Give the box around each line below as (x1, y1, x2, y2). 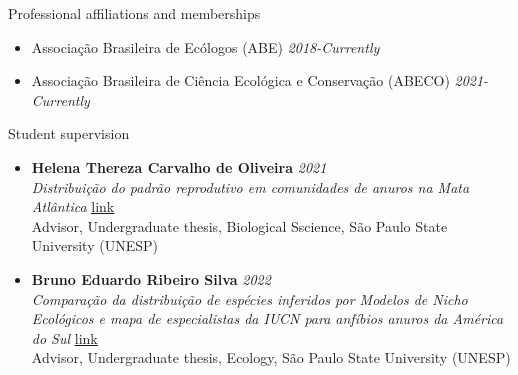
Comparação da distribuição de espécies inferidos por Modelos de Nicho (31, 288, 468, 309)
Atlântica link (31, 196, 115, 217)
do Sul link (31, 327, 98, 348)
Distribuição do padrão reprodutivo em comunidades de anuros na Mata (31, 176, 470, 197)
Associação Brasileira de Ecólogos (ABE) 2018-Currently (31, 36, 380, 57)
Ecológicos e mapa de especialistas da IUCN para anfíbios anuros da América (31, 308, 504, 329)
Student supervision (8, 123, 130, 144)
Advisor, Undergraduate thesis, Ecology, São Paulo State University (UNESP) (31, 347, 511, 368)
